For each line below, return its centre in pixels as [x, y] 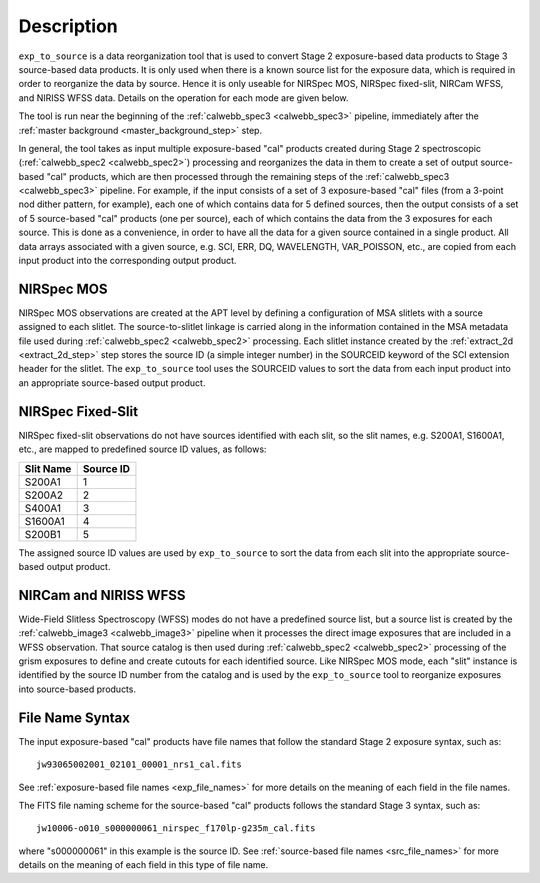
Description [68, 26]
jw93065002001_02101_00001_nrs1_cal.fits [139, 764]
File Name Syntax [74, 717]
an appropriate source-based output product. [112, 382]
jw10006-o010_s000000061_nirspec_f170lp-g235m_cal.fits [176, 828]
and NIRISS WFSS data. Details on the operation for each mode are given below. [183, 97]
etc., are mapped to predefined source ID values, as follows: [142, 449]
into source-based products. [77, 689]
